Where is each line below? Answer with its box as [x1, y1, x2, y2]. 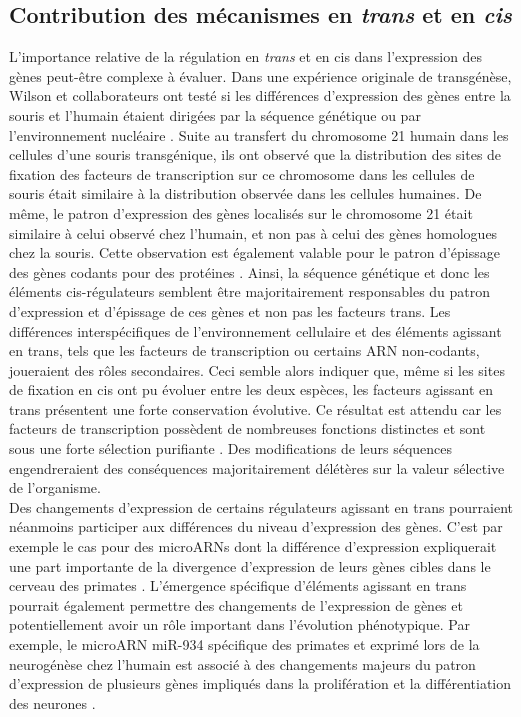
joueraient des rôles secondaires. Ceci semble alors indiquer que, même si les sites [9, 359, 505, 380]
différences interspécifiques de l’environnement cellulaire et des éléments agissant [9, 320, 502, 341]
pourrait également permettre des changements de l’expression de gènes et [9, 594, 463, 615]
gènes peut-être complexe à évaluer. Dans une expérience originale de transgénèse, [9, 65, 512, 86]
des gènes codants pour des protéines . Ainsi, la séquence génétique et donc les [9, 261, 490, 282]
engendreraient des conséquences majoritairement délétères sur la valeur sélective [9, 457, 505, 478]
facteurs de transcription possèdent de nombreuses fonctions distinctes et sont [9, 418, 486, 439]
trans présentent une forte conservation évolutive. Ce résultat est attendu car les [9, 398, 502, 419]
